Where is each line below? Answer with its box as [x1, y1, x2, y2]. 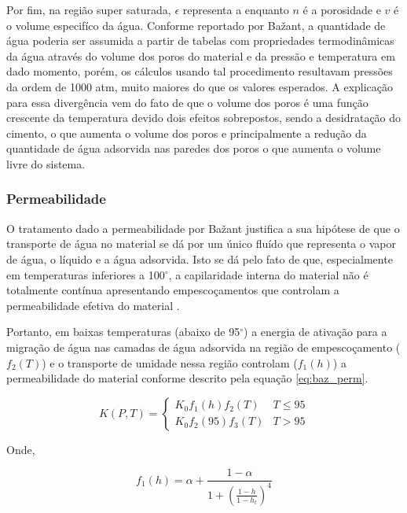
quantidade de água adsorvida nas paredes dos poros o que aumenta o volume [6, 140, 381, 157]
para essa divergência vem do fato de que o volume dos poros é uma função [6, 94, 368, 110]
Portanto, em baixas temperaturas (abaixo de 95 [6, 323, 240, 340]
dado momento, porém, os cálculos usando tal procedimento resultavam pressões [6, 63, 393, 79]
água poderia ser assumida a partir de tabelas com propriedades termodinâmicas [6, 32, 394, 49]
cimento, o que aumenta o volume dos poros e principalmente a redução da [6, 124, 367, 141]
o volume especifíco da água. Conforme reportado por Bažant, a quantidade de [6, 17, 386, 33]
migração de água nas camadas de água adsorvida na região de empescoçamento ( [6, 338, 401, 355]
